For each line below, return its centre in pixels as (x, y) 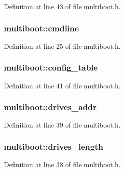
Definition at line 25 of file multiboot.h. (62, 46)
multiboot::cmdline (41, 28)
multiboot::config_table (51, 67)
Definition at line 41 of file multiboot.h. (62, 85)
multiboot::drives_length (54, 146)
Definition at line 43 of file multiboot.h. (62, 6)
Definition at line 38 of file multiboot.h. (62, 164)
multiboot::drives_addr (50, 107)
